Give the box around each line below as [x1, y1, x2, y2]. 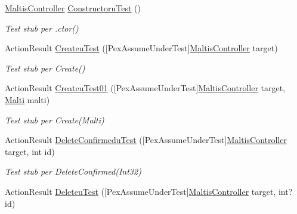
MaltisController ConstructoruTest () [5, 2, 141, 14]
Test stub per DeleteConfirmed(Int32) [5, 165, 141, 178]
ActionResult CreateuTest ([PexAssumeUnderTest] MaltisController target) [5, 42, 278, 54]
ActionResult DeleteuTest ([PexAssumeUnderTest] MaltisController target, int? [5, 185, 293, 197]
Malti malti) [5, 93, 50, 106]
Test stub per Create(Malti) [5, 113, 104, 126]
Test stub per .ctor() [5, 21, 79, 34]
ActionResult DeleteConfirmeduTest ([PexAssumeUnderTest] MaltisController [5, 134, 287, 146]
